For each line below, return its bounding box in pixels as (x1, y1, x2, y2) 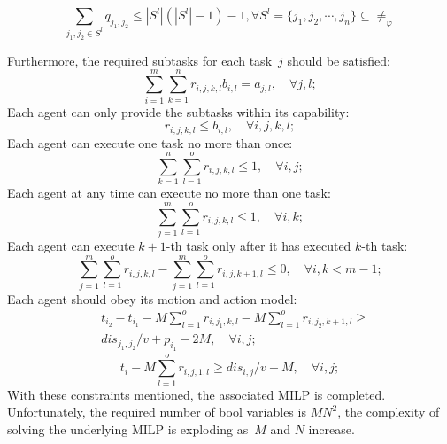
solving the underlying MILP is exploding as (7, 419, 249, 438)
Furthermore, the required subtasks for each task (7, 51, 273, 69)
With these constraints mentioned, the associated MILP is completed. (7, 385, 386, 403)
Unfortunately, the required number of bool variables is (7, 402, 306, 421)
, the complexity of (337, 402, 440, 421)
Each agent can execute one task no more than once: (7, 133, 293, 152)
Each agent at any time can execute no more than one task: (7, 183, 331, 202)
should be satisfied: (287, 51, 390, 69)
